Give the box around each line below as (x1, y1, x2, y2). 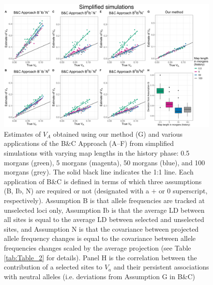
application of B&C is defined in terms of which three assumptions (4, 176, 202, 186)
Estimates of (4, 128, 41, 139)
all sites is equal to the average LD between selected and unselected (4, 214, 204, 224)
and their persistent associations (113, 262, 209, 272)
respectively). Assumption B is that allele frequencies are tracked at (4, 195, 205, 205)
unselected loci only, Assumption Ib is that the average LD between (4, 205, 205, 215)
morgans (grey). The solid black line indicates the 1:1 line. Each (4, 167, 194, 177)
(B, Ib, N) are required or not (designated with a (4, 186, 149, 196)
